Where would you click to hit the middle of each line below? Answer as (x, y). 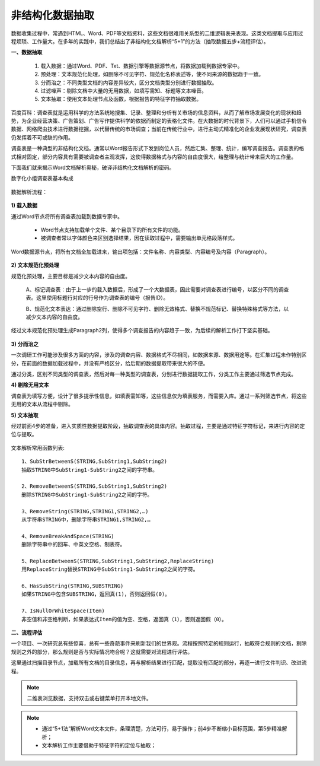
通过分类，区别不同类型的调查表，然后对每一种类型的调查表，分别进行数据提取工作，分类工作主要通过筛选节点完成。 (153, 374)
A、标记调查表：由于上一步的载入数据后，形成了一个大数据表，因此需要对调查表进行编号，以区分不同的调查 (157, 289)
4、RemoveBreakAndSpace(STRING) (68, 536)
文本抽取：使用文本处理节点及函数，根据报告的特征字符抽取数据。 (121, 99)
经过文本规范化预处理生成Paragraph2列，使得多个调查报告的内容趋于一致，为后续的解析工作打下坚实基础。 (142, 330)
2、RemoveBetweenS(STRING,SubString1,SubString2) (95, 486)
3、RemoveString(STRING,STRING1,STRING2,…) (85, 511)
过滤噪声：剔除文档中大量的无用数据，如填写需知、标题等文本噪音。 (124, 90)
